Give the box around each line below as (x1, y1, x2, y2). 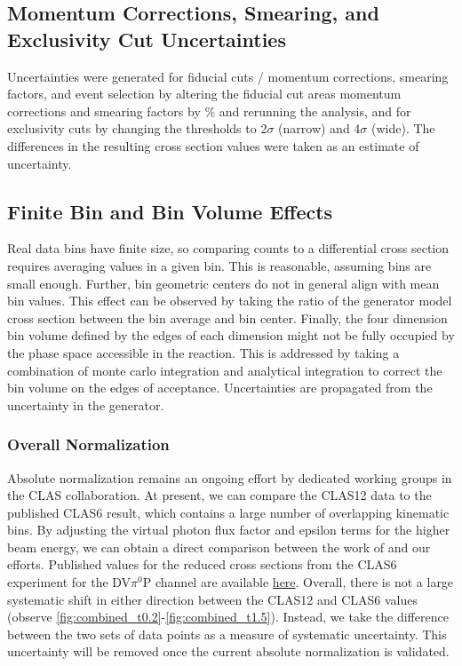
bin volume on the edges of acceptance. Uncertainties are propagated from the (7, 378, 433, 397)
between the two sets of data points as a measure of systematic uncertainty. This (7, 624, 447, 643)
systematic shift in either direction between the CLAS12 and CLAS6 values (7, 590, 418, 608)
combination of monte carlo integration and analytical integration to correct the (7, 361, 442, 379)
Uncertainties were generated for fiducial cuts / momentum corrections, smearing (7, 67, 449, 85)
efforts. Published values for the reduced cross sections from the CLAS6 (7, 555, 397, 574)
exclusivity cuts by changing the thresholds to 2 (7, 119, 267, 138)
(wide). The (370, 119, 435, 138)
